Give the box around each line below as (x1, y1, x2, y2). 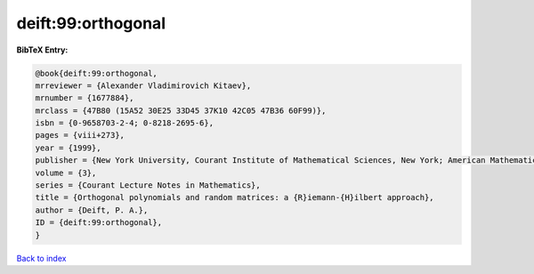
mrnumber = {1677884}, (35, 93, 134, 103)
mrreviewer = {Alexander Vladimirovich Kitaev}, (35, 80, 252, 91)
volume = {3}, (35, 167, 97, 178)
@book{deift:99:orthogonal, (35, 68, 158, 78)
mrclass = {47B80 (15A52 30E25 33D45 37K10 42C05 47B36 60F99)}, (35, 105, 327, 116)
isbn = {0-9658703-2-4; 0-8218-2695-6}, (35, 118, 214, 128)
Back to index (16, 253, 67, 263)
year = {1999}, (35, 142, 101, 153)
